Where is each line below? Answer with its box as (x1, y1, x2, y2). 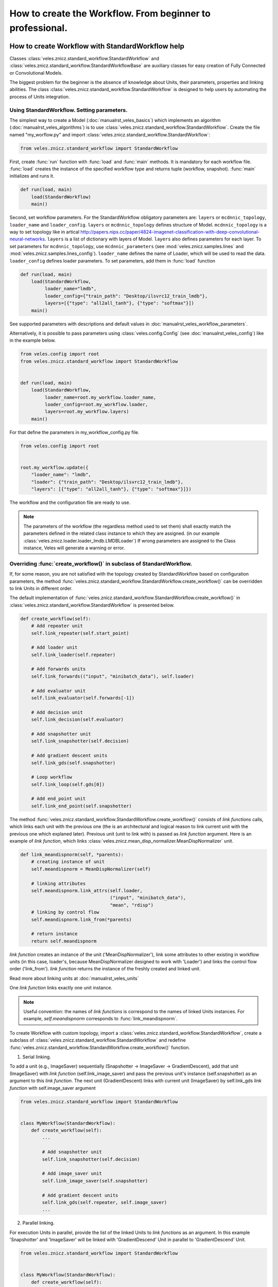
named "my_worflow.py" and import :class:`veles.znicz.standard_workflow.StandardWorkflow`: (9, 131, 211, 137)
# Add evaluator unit (31, 688, 86, 693)
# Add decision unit (31, 709, 83, 715)
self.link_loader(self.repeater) (31, 652, 116, 657)
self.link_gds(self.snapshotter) (31, 760, 116, 766)
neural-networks (9, 236, 45, 242)
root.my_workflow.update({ (20, 464, 89, 471)
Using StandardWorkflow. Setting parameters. (9, 106, 128, 113)
